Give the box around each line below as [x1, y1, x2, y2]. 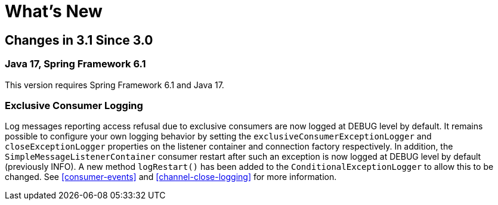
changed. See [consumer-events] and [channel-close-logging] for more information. [5, 172, 337, 182]
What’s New [5, 1, 103, 21]
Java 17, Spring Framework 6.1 [5, 58, 146, 70]
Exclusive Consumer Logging [5, 99, 143, 111]
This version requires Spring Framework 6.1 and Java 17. [5, 79, 224, 90]
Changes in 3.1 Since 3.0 [5, 32, 153, 48]
